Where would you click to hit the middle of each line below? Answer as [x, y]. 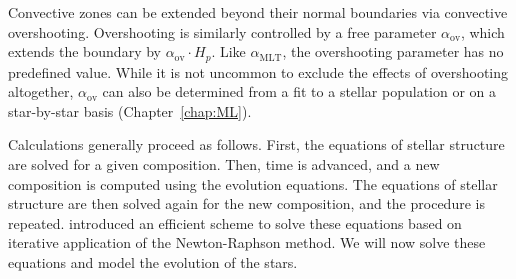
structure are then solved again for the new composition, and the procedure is [246, 203]
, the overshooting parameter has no [393, 51]
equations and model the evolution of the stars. [153, 261]
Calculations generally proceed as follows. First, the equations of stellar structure [256, 144]
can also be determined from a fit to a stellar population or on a [299, 91]
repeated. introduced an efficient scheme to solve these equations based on [235, 222]
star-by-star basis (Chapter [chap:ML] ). [130, 110]
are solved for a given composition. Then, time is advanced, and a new [224, 164]
